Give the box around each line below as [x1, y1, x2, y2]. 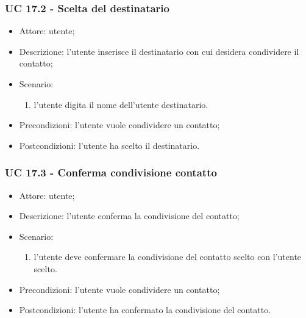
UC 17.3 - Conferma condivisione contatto [5, 165, 217, 180]
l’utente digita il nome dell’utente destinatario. [34, 98, 208, 110]
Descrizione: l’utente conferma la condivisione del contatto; [19, 209, 240, 222]
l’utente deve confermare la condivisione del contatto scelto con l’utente [34, 250, 302, 263]
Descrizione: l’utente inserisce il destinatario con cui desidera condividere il [19, 45, 299, 57]
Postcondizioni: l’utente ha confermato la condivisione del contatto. [19, 303, 271, 316]
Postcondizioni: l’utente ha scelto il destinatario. [19, 139, 200, 151]
